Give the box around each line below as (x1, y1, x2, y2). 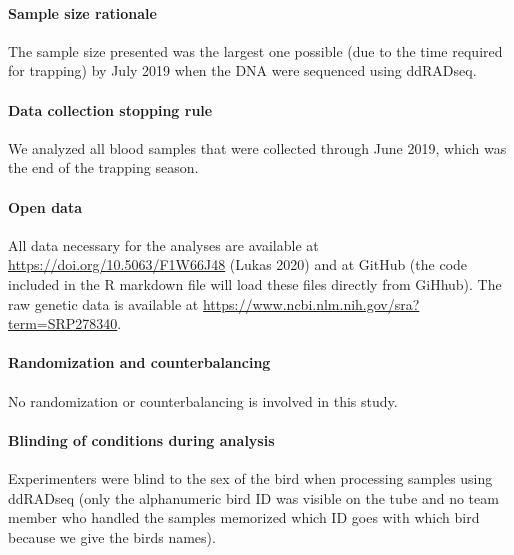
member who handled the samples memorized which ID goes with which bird (8, 507, 480, 528)
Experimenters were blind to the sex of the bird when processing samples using (8, 467, 493, 488)
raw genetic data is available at (8, 293, 199, 314)
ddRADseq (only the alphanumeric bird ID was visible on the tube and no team (8, 487, 499, 508)
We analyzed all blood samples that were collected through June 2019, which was (8, 137, 507, 158)
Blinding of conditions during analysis (8, 429, 275, 450)
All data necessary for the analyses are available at (8, 234, 319, 255)
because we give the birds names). (8, 526, 216, 547)
